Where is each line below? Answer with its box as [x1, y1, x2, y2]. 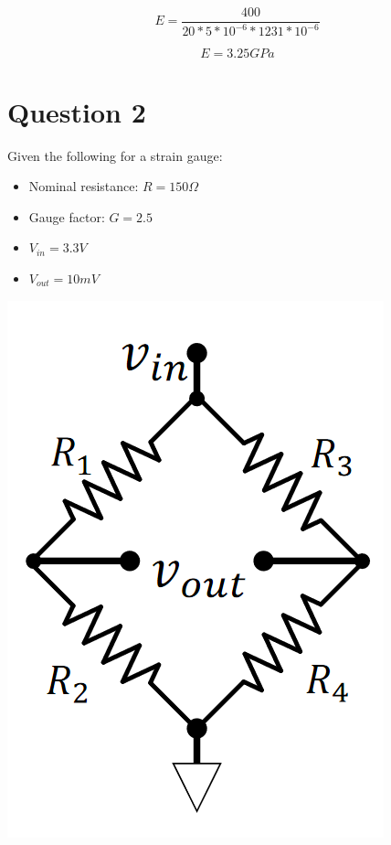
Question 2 [7, 92, 146, 130]
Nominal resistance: [28, 176, 139, 196]
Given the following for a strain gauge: [7, 145, 223, 165]
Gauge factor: [28, 207, 105, 226]
